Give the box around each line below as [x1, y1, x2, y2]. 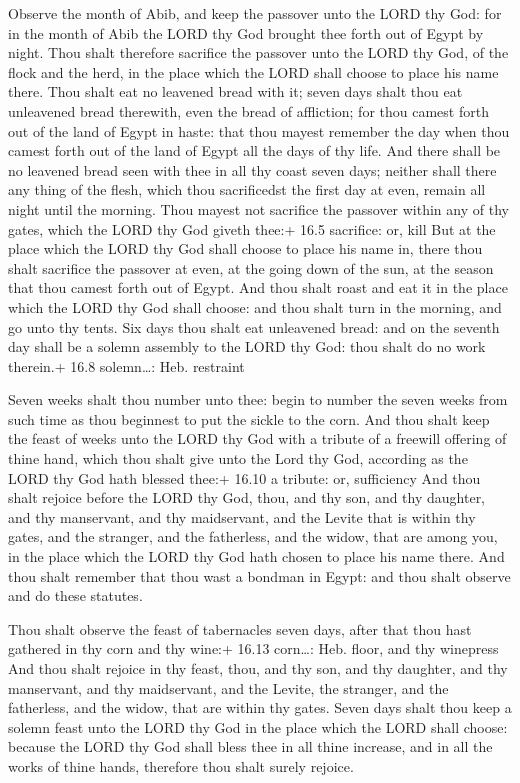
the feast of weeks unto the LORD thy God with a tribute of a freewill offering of [8, 428, 507, 449]
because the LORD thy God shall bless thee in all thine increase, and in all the [8, 736, 493, 757]
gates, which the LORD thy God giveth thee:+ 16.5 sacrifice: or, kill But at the [8, 218, 496, 239]
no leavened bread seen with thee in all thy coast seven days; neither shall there [8, 159, 497, 180]
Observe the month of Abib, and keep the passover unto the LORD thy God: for [8, 3, 502, 23]
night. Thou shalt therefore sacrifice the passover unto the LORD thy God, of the [8, 42, 509, 63]
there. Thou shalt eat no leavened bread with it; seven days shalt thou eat [8, 81, 463, 102]
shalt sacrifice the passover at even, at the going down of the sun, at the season [8, 257, 494, 278]
